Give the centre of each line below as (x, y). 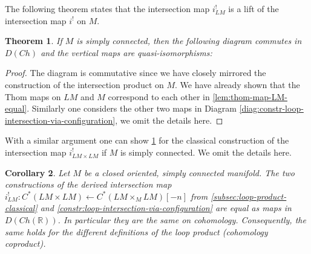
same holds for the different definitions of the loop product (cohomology (136, 231)
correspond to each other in (159, 96)
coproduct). (25, 243)
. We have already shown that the (237, 84)
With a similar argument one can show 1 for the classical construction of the (147, 140)
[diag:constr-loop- (271, 108)
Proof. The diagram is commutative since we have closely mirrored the (136, 73)
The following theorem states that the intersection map (107, 8)
